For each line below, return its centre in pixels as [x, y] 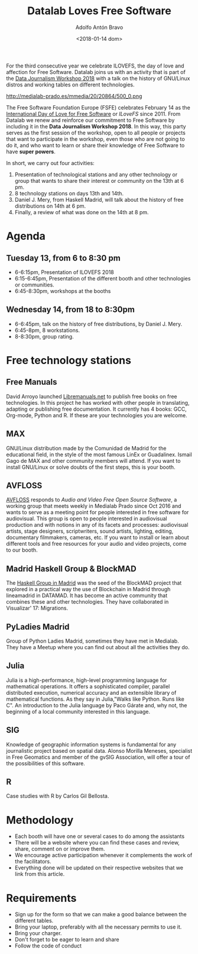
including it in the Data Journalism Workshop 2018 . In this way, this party [96, 126]
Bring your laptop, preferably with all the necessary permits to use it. [98, 927]
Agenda [26, 236]
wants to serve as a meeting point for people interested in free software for [98, 513]
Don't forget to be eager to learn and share [67, 940]
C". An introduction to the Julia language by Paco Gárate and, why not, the [97, 705]
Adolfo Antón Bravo [99, 27]
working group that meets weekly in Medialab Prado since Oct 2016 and [94, 506]
